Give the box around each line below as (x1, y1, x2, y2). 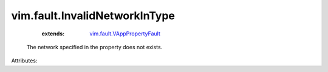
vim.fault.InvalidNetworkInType (11, 9, 176, 22)
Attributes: (11, 57, 38, 64)
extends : (41, 30, 65, 37)
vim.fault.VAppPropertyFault (89, 30, 160, 37)
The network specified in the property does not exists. (26, 43, 163, 50)
